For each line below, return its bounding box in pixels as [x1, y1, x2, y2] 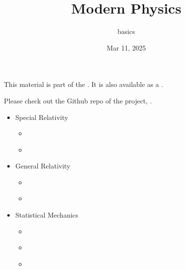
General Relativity [15, 161, 70, 171]
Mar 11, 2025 [106, 42, 146, 52]
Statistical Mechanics [15, 210, 79, 220]
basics [118, 26, 135, 36]
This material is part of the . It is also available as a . [4, 79, 163, 89]
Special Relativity [15, 112, 68, 122]
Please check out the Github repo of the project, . [4, 95, 152, 105]
